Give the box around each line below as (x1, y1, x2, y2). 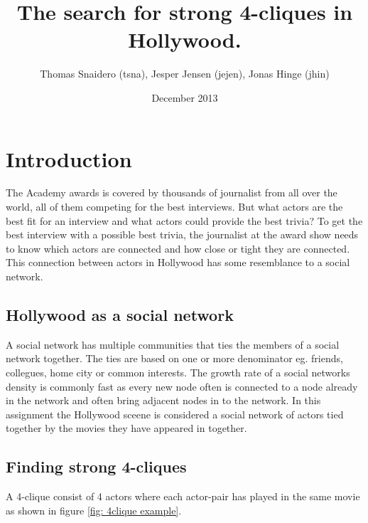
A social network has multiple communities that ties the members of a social (6, 337, 340, 352)
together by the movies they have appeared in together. (6, 421, 247, 435)
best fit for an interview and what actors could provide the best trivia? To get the (6, 213, 363, 228)
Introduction (6, 144, 132, 173)
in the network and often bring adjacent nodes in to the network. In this (6, 393, 321, 408)
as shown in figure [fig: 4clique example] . (6, 502, 182, 517)
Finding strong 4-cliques (6, 455, 187, 477)
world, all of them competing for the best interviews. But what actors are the (6, 199, 343, 214)
